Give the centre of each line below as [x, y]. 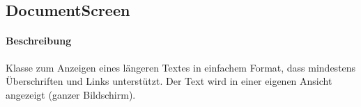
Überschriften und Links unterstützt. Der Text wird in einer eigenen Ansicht [169, 81]
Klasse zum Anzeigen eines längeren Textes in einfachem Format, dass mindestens [181, 67]
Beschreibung [39, 41]
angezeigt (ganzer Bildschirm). [71, 94]
